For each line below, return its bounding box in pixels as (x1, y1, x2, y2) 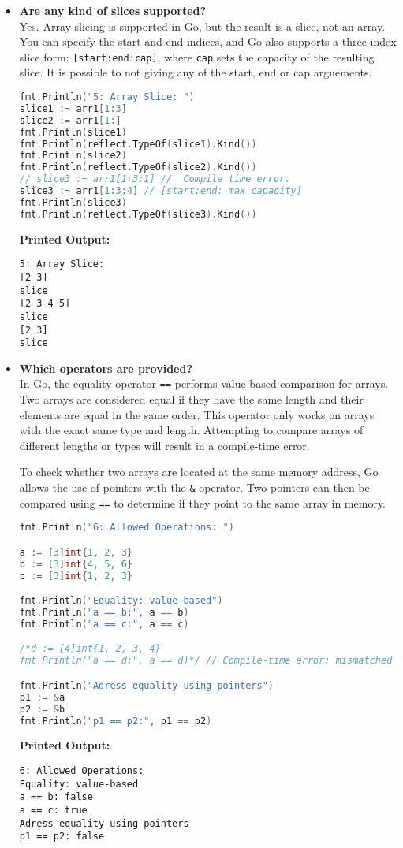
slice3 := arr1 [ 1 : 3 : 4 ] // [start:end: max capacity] (19, 185, 302, 197)
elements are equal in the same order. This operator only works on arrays (19, 406, 375, 422)
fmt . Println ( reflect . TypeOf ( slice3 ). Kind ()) (19, 208, 257, 220)
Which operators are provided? (19, 359, 193, 376)
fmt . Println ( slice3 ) (19, 196, 127, 208)
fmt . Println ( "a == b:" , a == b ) (19, 607, 189, 619)
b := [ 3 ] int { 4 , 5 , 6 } (19, 558, 133, 570)
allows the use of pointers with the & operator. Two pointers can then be (19, 479, 370, 496)
